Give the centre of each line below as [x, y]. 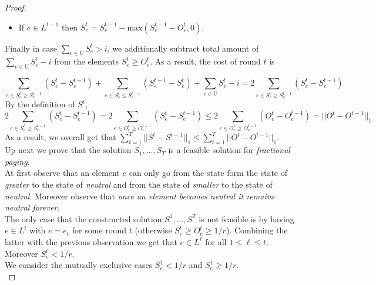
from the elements [86, 61]
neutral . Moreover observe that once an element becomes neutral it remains [140, 196]
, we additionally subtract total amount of [183, 48]
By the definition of [40, 104]
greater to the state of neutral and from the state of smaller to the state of [139, 184]
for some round [99, 230]
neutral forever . [32, 207]
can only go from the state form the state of [208, 173]
